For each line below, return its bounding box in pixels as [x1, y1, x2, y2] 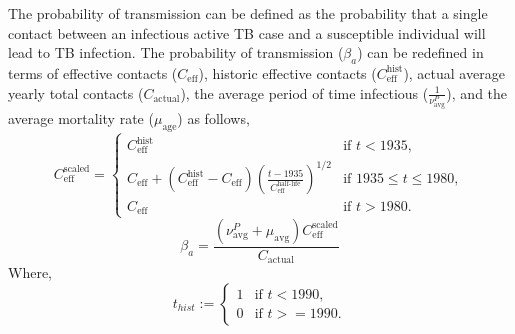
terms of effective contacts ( [8, 62, 178, 83]
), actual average [403, 62, 505, 83]
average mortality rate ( [8, 108, 154, 129]
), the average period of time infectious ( [180, 82, 429, 103]
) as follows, [177, 108, 250, 129]
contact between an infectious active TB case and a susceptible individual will [8, 22, 486, 43]
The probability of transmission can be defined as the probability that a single [8, 3, 488, 23]
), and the [446, 82, 508, 103]
